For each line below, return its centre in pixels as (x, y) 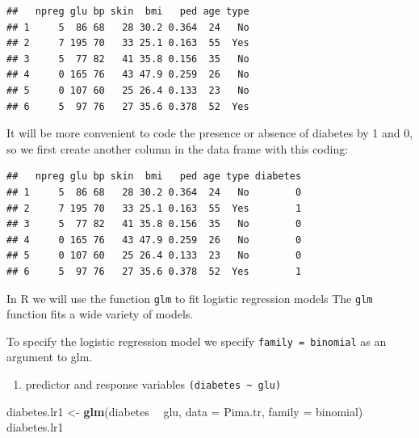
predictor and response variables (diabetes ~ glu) (153, 384)
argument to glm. (50, 357)
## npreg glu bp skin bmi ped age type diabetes (154, 177)
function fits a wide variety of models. (100, 314)
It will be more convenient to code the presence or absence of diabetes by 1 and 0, (210, 133)
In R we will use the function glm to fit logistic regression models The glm (190, 298)
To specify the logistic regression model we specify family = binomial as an (197, 341)
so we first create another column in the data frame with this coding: (178, 148)
